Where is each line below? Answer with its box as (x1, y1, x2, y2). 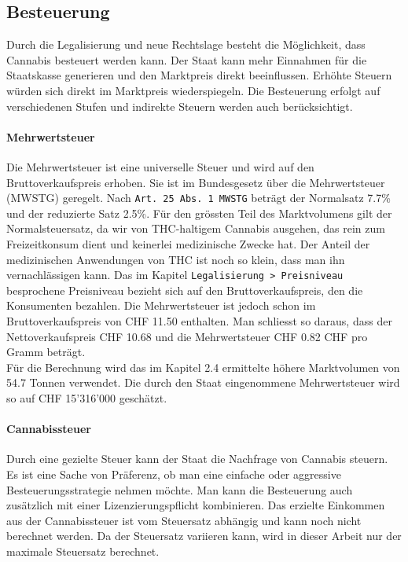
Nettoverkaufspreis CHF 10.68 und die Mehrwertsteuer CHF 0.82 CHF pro (6, 328, 368, 344)
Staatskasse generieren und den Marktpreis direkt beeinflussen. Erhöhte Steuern (6, 67, 392, 83)
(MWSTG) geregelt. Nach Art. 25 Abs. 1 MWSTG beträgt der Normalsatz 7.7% (6, 189, 391, 206)
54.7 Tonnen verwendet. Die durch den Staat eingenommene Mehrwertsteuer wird (6, 374, 400, 391)
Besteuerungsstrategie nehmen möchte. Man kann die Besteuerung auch (6, 481, 353, 498)
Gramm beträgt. (6, 343, 86, 360)
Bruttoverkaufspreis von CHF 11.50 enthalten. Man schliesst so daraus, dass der (6, 313, 392, 329)
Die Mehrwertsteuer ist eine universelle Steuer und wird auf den (6, 158, 314, 174)
